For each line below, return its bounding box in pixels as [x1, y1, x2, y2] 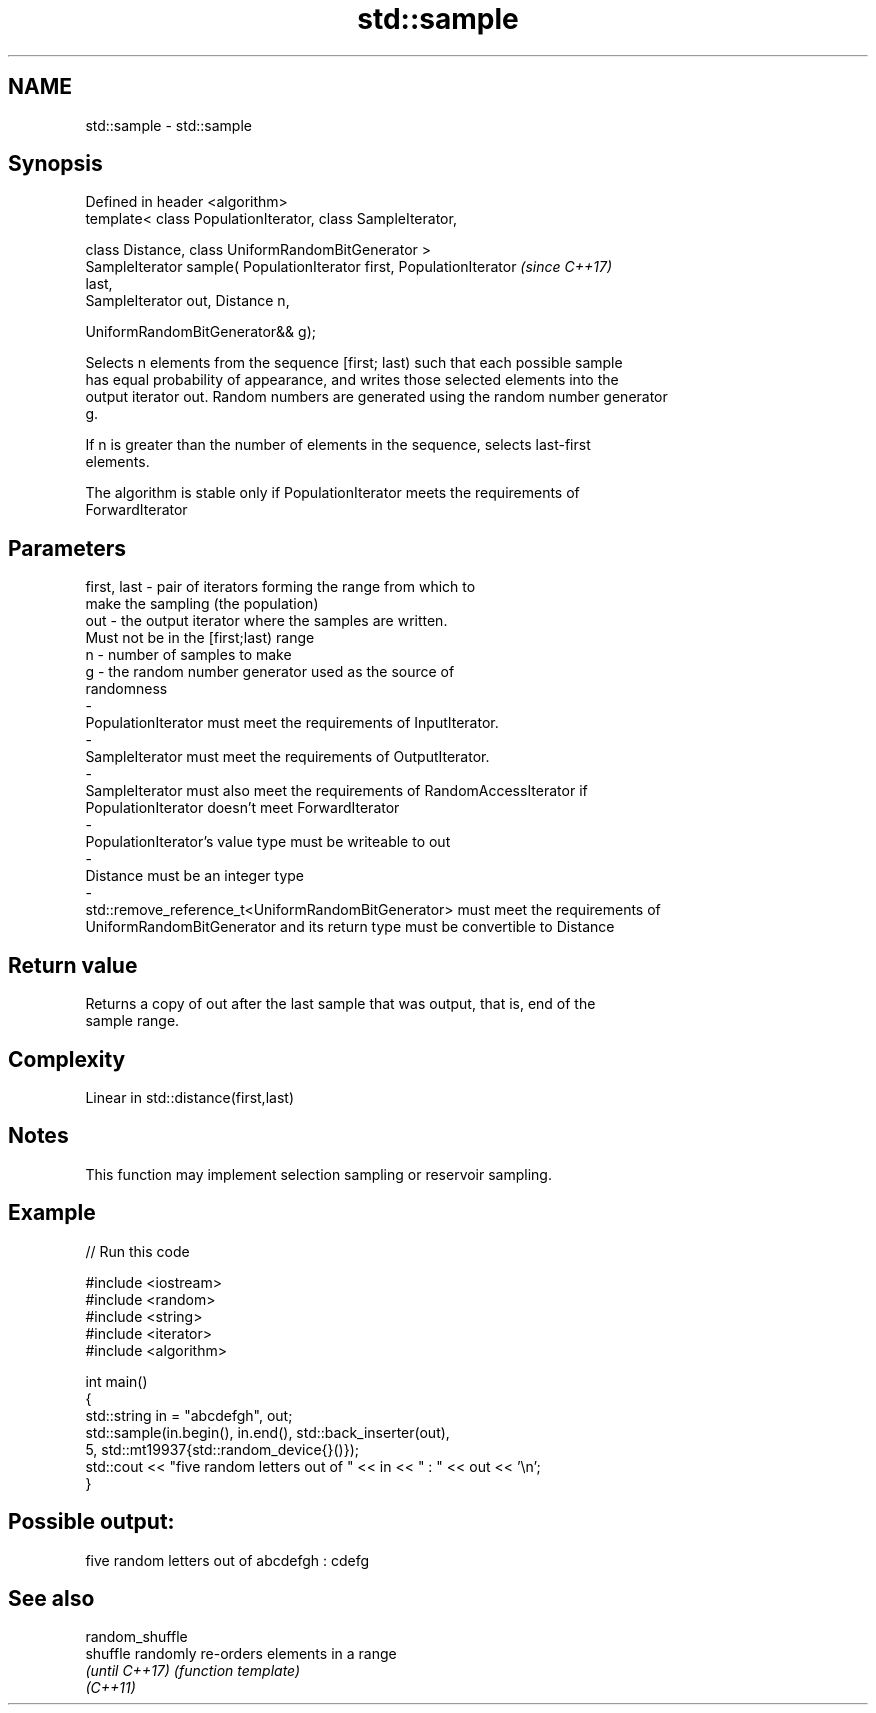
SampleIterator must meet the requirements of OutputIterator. [85, 748, 490, 766]
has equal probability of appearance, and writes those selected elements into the [85, 371, 619, 389]
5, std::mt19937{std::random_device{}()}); [85, 1440, 360, 1458]
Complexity [8, 1046, 126, 1072]
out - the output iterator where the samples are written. [85, 612, 448, 630]
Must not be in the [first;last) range [85, 629, 315, 647]
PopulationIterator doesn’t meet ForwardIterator [85, 799, 400, 817]
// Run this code [85, 1242, 190, 1260]
